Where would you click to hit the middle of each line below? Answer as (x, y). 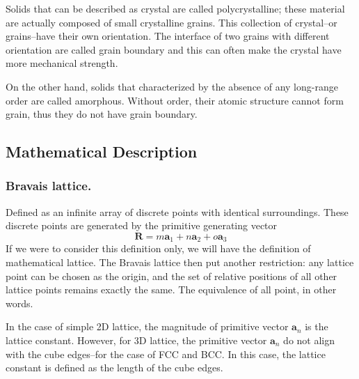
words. (19, 303)
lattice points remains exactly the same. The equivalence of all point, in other (171, 289)
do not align (309, 340)
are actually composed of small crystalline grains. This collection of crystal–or (171, 22)
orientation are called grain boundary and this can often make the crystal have (174, 49)
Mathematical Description (102, 152)
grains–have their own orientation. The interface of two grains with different (168, 36)
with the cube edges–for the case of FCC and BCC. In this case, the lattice (166, 354)
